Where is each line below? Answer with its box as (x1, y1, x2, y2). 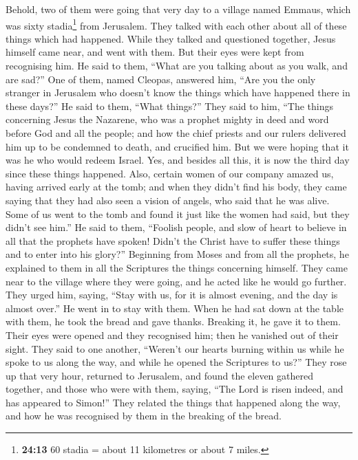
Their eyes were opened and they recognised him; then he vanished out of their (6, 327, 339, 342)
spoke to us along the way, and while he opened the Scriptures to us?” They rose (6, 355, 347, 369)
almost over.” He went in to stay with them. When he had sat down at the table (6, 300, 344, 315)
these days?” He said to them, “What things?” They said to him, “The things (6, 98, 334, 113)
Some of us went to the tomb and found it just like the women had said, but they (6, 206, 350, 221)
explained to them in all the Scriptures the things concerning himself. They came (6, 260, 348, 274)
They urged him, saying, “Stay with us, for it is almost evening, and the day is (6, 287, 338, 302)
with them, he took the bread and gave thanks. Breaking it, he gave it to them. (6, 314, 341, 329)
